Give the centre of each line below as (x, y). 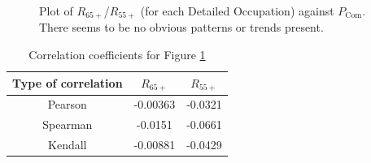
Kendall (68, 145)
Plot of (56, 11)
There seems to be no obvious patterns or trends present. (181, 27)
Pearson (67, 104)
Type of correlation (68, 83)
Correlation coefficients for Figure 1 (117, 55)
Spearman (68, 124)
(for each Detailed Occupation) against (237, 11)
